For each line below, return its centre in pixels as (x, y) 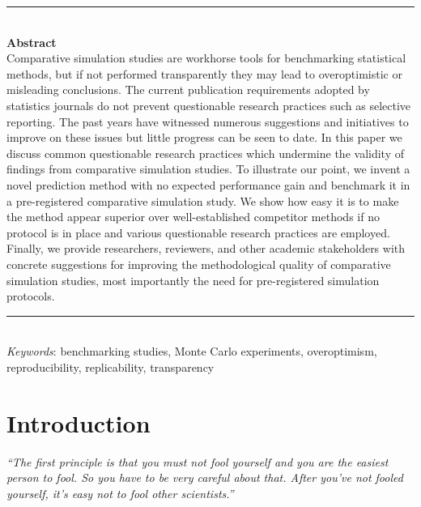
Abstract (32, 42)
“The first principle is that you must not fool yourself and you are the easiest (198, 461)
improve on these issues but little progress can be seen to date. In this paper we (204, 137)
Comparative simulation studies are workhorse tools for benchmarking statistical (206, 58)
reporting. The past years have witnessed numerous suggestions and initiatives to (208, 121)
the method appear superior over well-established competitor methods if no (193, 217)
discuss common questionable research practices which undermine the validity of (205, 153)
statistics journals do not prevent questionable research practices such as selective (209, 105)
